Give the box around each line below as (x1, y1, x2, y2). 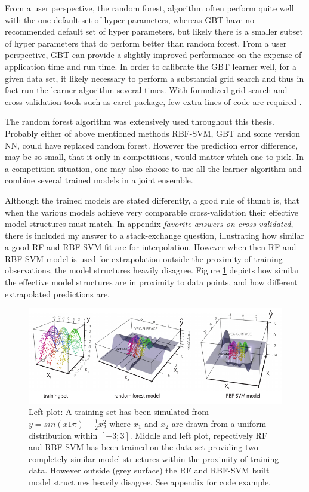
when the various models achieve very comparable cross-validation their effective (5, 205, 298, 218)
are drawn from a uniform (171, 417, 267, 429)
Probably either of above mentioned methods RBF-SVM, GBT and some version (5, 127, 300, 139)
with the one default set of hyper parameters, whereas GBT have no (5, 13, 254, 26)
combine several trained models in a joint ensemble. (5, 174, 193, 186)
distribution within (29, 429, 98, 441)
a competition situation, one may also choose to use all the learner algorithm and (5, 162, 302, 174)
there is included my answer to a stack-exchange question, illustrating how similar (5, 229, 304, 241)
